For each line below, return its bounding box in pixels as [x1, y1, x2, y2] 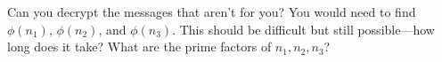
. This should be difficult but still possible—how [172, 19, 435, 38]
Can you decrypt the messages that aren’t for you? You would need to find [7, 3, 416, 20]
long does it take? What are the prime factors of [7, 37, 272, 56]
